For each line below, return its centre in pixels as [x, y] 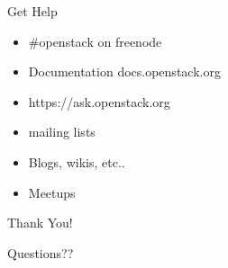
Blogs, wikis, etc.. [77, 161]
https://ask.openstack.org [99, 101]
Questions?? [41, 252]
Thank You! [40, 223]
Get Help [32, 11]
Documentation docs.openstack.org [124, 71]
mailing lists [62, 132]
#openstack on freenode [95, 41]
